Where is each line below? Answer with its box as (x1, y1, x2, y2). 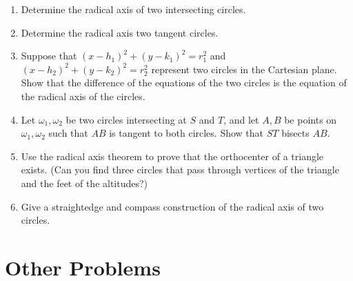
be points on (284, 112, 337, 126)
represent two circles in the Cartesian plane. (151, 61, 337, 76)
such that (48, 126, 88, 140)
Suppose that (21, 48, 77, 63)
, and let (223, 112, 259, 126)
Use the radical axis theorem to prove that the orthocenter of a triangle (21, 148, 324, 163)
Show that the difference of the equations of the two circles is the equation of (21, 75, 347, 90)
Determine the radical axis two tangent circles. (21, 25, 219, 39)
